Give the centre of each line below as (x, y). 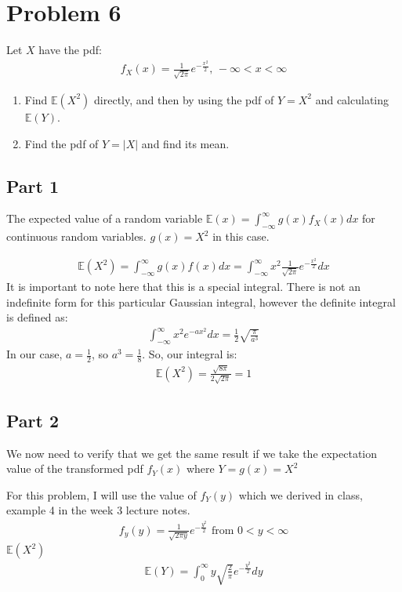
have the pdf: (70, 50)
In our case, (34, 354)
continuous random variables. (76, 236)
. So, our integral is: (190, 354)
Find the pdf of (62, 143)
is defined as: (37, 317)
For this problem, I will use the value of (101, 494)
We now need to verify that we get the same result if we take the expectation (192, 453)
